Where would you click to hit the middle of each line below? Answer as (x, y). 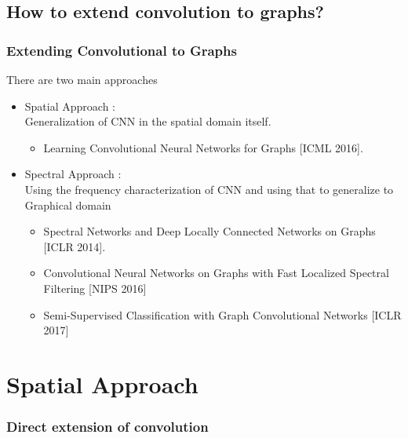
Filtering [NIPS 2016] (95, 288)
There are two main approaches (82, 79)
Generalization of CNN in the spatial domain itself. (148, 121)
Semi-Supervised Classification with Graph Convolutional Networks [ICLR (222, 314)
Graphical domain (68, 204)
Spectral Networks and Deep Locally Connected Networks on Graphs (209, 231)
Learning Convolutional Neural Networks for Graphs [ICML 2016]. (203, 147)
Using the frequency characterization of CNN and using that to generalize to (209, 189)
